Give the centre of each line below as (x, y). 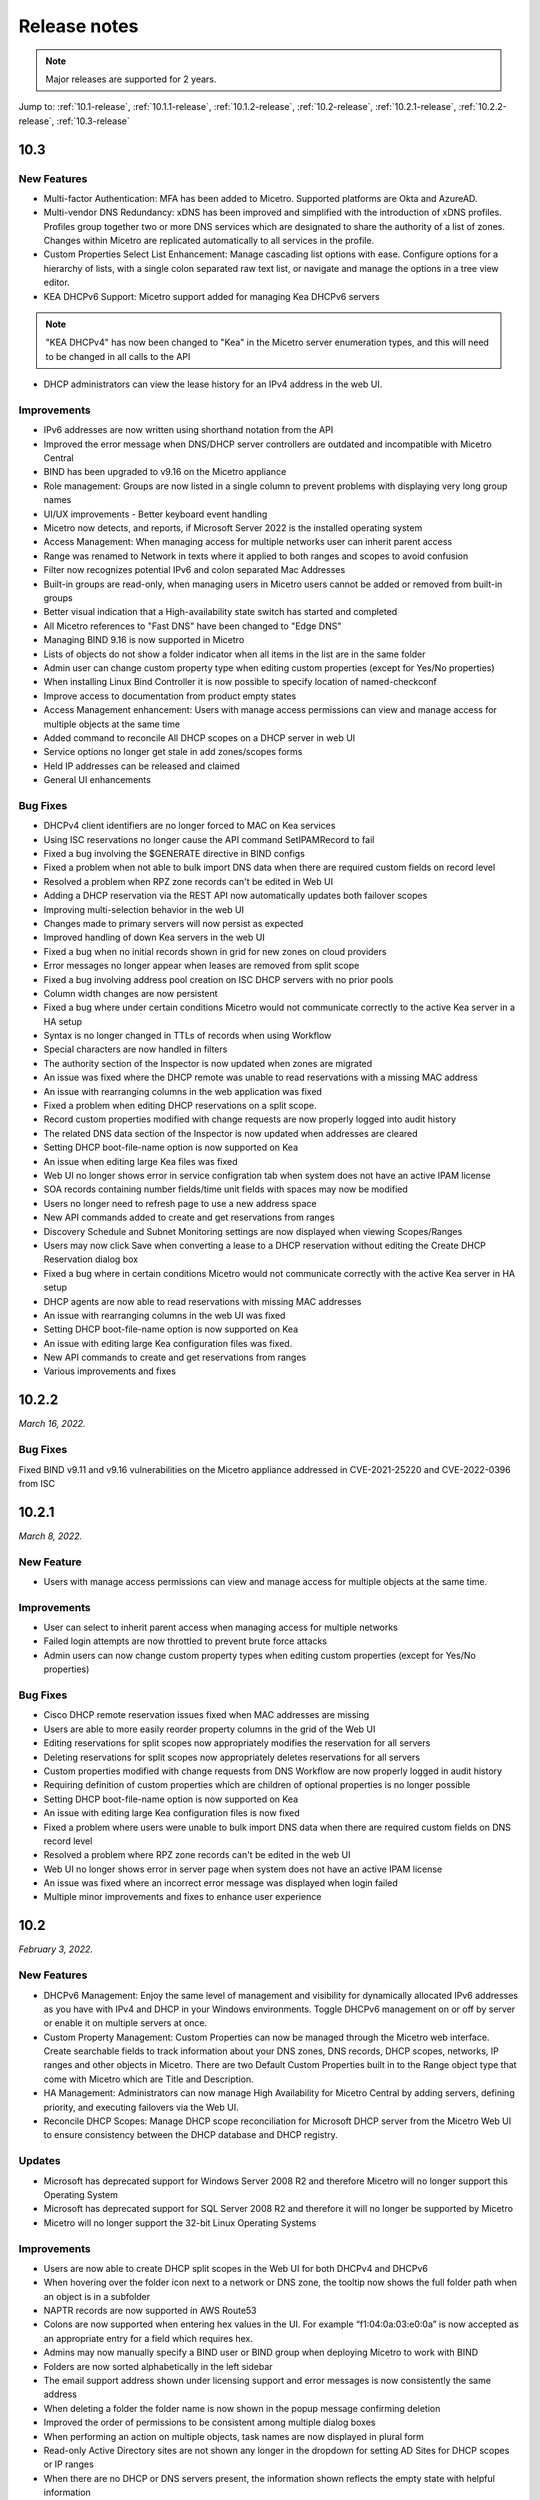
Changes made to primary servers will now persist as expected (173, 923)
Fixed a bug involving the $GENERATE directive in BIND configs (174, 853)
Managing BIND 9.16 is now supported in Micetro (144, 640)
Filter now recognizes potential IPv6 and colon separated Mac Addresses (194, 570)
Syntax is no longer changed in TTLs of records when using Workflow (187, 1036)
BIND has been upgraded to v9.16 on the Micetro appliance (165, 472)
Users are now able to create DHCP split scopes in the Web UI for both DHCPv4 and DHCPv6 (236, 2268)
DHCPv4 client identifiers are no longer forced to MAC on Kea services (189, 826)
